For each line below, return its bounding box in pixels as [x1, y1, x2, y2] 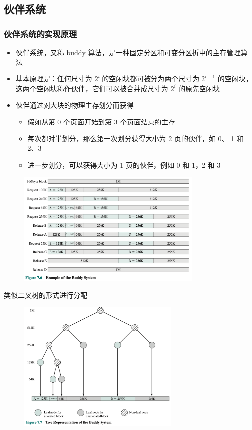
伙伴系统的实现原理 [4, 27, 77, 40]
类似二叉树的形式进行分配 [4, 290, 87, 300]
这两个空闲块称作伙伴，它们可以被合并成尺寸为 [15, 83, 168, 93]
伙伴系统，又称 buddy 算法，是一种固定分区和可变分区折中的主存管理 [15, 47, 241, 57]
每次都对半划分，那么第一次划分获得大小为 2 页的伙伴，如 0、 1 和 [27, 133, 244, 143]
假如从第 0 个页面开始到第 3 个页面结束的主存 [27, 116, 176, 126]
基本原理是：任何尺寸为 [15, 73, 92, 84]
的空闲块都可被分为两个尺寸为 [102, 73, 200, 84]
